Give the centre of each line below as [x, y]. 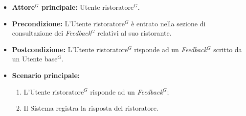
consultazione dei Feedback [52, 33]
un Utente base [35, 59]
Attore [23, 7]
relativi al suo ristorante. [134, 33]
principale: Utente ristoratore [88, 7]
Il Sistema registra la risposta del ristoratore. [91, 108]
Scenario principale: [46, 75]
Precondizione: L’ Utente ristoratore [68, 23]
